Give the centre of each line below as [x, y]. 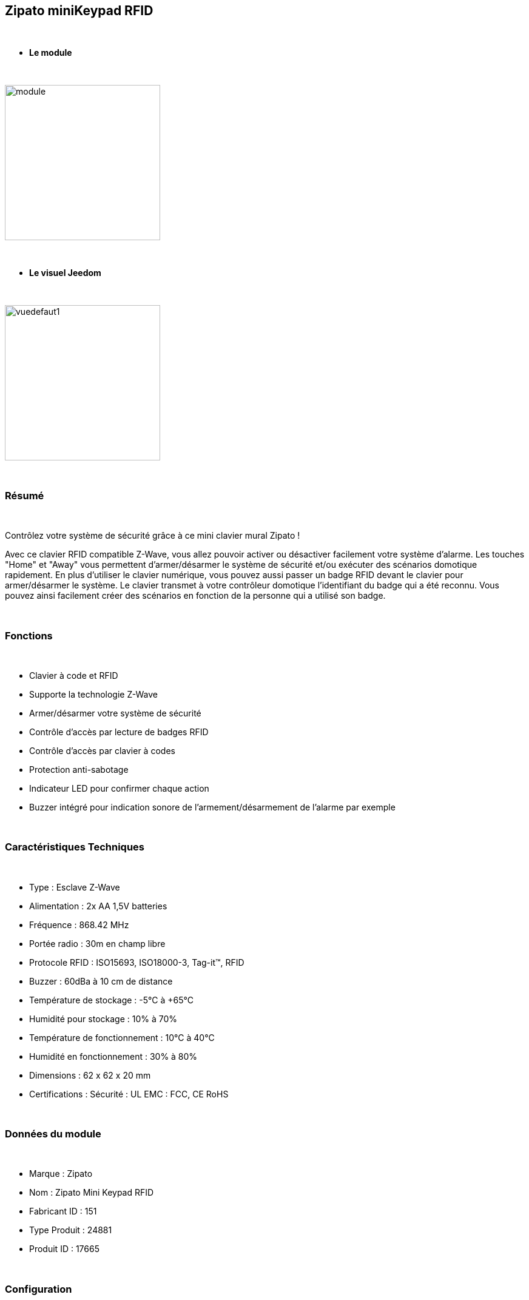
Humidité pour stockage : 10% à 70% [103, 1019]
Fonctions [29, 635]
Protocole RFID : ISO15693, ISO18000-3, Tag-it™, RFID [137, 962]
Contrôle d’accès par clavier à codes [102, 750]
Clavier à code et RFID [74, 675]
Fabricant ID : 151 [63, 1211]
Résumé [25, 495]
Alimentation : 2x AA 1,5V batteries [98, 906]
